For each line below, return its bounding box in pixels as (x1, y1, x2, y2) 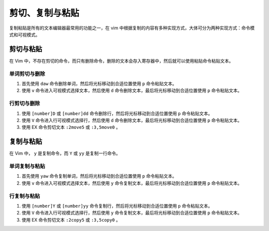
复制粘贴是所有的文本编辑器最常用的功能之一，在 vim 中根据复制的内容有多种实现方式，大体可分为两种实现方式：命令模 (9, 25, 255, 31)
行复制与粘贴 (9, 192, 40, 199)
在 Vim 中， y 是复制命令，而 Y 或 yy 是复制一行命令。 (9, 150, 121, 156)
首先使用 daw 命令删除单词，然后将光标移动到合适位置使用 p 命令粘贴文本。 (21, 80, 177, 87)
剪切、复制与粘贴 (9, 7, 80, 18)
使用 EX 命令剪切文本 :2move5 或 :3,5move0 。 (21, 124, 121, 130)
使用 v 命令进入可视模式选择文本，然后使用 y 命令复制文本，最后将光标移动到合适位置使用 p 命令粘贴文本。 (21, 180, 242, 186)
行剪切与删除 (9, 100, 40, 107)
